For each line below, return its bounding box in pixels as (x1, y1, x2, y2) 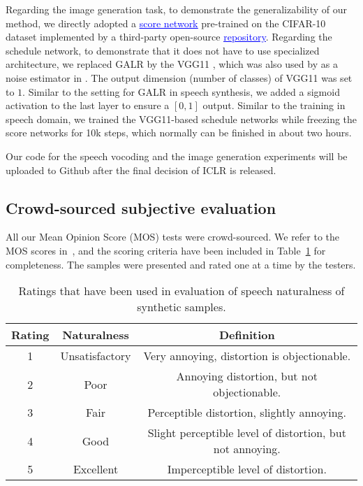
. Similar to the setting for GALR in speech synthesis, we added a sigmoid (22, 84, 340, 99)
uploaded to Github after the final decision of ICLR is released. (6, 162, 276, 177)
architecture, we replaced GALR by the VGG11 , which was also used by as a (6, 57, 338, 71)
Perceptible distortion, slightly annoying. (147, 404, 347, 421)
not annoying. (213, 441, 281, 457)
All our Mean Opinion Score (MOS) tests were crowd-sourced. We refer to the (6, 229, 340, 244)
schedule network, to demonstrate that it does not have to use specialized (6, 43, 320, 57)
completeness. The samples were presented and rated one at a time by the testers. (6, 257, 356, 271)
